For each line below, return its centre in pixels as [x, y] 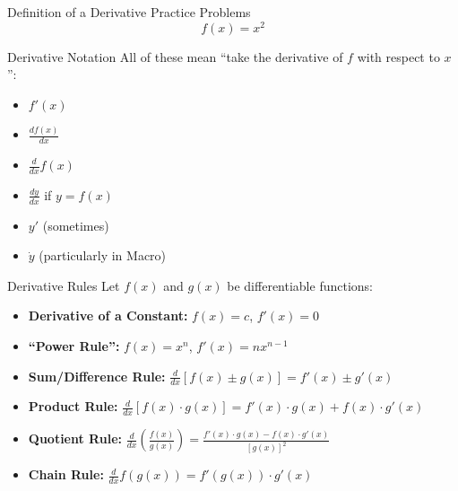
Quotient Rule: [75, 438]
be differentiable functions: [300, 285]
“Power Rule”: [74, 346]
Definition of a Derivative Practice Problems [129, 12]
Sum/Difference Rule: [97, 376]
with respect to [398, 56]
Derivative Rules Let [64, 285]
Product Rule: [73, 406]
